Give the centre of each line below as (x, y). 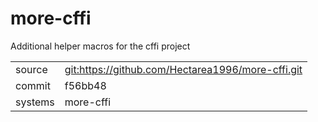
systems (35, 102)
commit (33, 85)
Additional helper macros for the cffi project (100, 46)
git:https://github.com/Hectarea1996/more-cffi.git (183, 69)
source (31, 69)
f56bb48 (85, 85)
